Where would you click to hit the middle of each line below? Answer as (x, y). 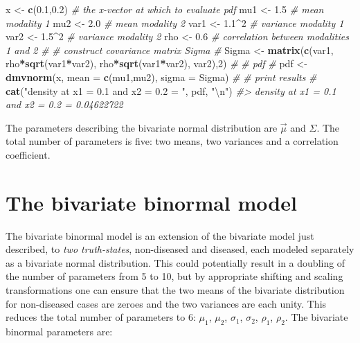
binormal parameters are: (59, 332)
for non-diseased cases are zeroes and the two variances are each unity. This (166, 303)
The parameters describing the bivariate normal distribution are (142, 127)
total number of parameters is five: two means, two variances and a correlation (172, 141)
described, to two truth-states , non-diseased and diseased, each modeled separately (180, 249)
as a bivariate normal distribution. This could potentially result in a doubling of (175, 262)
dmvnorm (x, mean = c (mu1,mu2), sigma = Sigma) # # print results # (161, 77)
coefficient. (28, 154)
